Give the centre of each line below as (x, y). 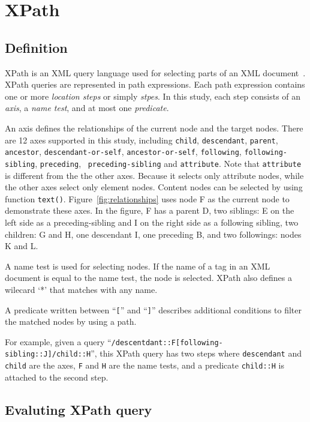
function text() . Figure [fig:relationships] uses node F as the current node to (147, 198)
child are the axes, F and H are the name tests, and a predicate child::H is (145, 365)
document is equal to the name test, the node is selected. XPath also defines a (148, 278)
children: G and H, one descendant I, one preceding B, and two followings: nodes (153, 234)
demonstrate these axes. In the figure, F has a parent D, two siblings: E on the (150, 210)
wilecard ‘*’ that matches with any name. (81, 289)
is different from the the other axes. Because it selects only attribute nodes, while (154, 175)
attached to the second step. (57, 377)
